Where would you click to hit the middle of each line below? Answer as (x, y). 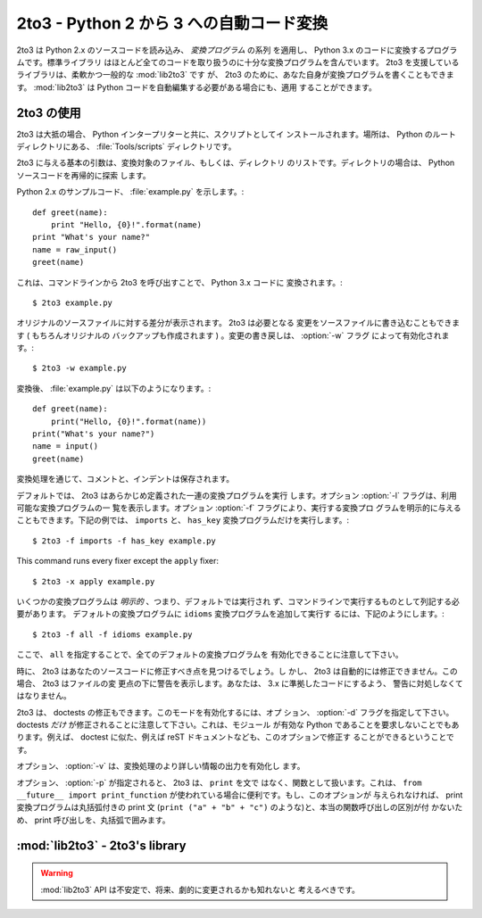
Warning (57, 873)
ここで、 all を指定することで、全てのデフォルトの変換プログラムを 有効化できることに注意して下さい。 (210, 655)
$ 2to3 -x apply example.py (94, 581)
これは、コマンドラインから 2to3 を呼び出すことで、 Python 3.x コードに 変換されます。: (179, 282)
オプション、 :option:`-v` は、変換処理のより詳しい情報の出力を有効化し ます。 (161, 766)
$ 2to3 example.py (73, 302)
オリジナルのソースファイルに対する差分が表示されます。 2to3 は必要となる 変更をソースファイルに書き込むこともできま (238, 323)
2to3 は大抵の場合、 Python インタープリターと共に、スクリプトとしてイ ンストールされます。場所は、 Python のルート (237, 134)
